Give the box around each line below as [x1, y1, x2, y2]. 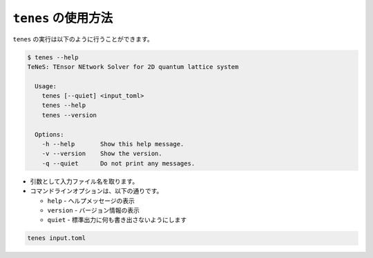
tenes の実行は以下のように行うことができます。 [12, 34, 153, 43]
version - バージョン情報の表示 [47, 206, 140, 214]
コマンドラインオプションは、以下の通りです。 [30, 187, 163, 195]
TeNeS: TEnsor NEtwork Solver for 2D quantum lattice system [27, 63, 239, 70]
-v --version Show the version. [41, 150, 162, 158]
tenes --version [41, 111, 97, 119]
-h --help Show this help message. [41, 140, 184, 148]
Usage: [35, 82, 57, 90]
